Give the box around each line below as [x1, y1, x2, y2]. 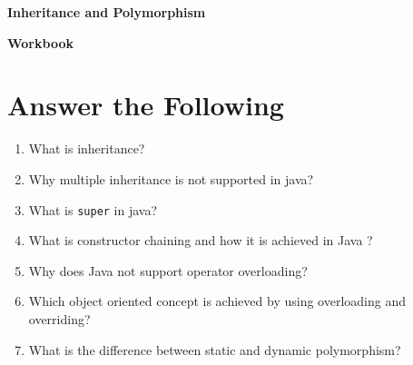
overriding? [28, 309, 91, 328]
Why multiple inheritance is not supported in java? [28, 169, 314, 188]
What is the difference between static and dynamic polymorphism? [28, 340, 401, 359]
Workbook [7, 33, 74, 52]
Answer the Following [7, 86, 284, 123]
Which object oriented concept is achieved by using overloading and [28, 291, 406, 311]
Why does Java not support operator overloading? [28, 261, 308, 280]
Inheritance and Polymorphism [7, 3, 206, 21]
